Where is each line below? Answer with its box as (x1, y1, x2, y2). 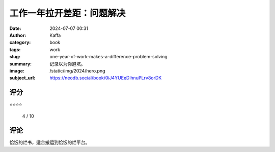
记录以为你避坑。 (49, 61, 86, 67)
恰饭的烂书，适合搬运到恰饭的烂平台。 (9, 139, 90, 145)
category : (9, 40, 31, 46)
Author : (9, 32, 26, 38)
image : (9, 67, 25, 73)
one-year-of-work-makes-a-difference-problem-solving (49, 54, 168, 60)
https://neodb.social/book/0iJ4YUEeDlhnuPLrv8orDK (49, 75, 162, 81)
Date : (9, 25, 21, 31)
